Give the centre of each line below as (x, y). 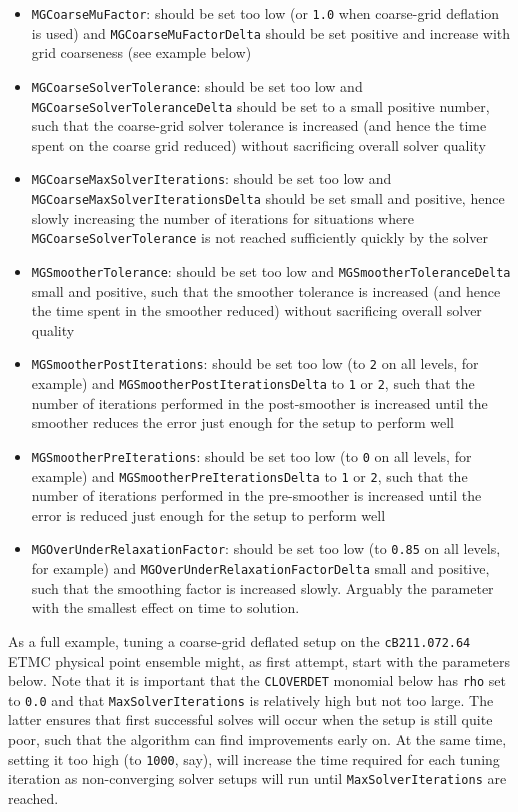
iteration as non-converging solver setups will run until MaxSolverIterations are (257, 778)
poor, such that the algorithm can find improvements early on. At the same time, (257, 739)
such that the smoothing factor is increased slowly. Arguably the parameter (262, 587)
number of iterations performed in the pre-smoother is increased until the (256, 495)
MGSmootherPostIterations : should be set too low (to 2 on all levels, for (255, 363)
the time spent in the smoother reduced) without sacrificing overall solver (256, 310)
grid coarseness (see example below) (141, 52)
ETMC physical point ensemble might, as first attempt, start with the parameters (259, 660)
